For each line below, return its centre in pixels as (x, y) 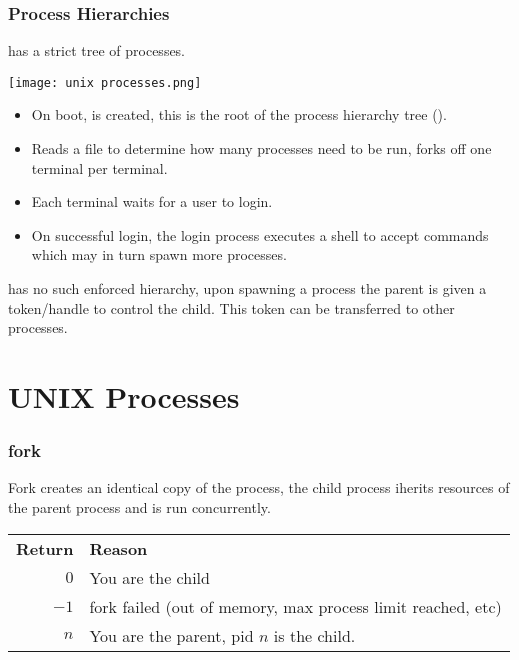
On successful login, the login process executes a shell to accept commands (260, 234)
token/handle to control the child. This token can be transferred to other (231, 307)
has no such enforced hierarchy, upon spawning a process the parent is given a (247, 288)
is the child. (314, 635)
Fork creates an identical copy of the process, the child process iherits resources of (259, 487)
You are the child (149, 577)
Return (45, 548)
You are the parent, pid (171, 635)
